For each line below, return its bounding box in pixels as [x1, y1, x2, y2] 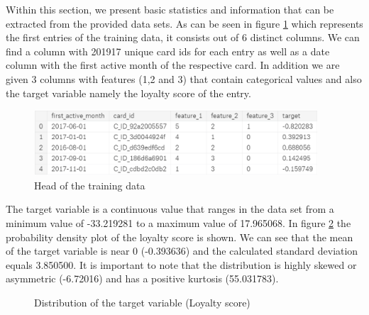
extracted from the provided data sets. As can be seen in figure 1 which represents [6, 16, 363, 31]
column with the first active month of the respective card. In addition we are [6, 57, 340, 72]
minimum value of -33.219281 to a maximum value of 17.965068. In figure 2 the [6, 216, 351, 231]
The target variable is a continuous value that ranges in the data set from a [6, 201, 334, 216]
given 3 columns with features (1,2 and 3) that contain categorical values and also [6, 71, 362, 86]
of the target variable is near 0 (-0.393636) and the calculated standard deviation [6, 243, 358, 258]
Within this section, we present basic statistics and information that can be [6, 2, 334, 16]
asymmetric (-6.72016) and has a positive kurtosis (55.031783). [6, 271, 279, 286]
